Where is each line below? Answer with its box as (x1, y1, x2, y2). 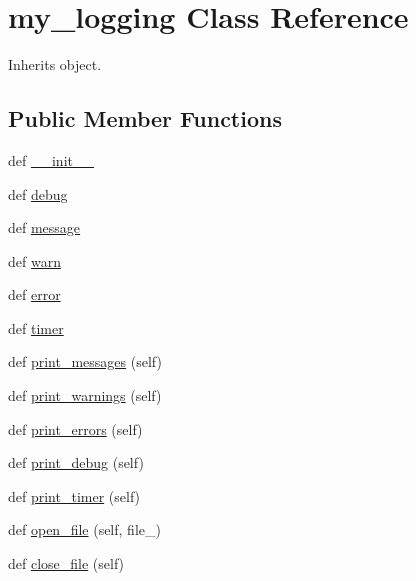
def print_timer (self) (8, 485, 141, 506)
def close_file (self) (8, 553, 125, 574)
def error (8, 284, 61, 305)
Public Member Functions (8, 103, 282, 134)
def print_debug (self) (8, 452, 144, 473)
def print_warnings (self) (8, 385, 162, 406)
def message (8, 217, 81, 238)
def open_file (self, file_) (8, 519, 161, 540)
